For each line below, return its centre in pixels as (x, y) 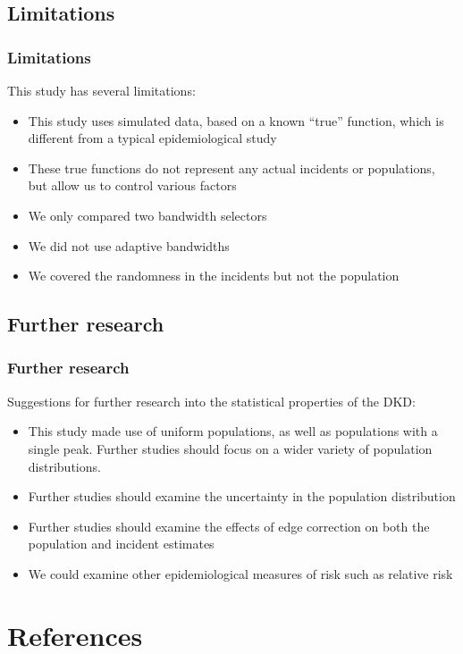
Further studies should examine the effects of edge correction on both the (229, 526)
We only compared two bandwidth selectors (147, 215)
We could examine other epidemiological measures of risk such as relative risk (240, 573)
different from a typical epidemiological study (152, 138)
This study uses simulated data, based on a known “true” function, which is (236, 120)
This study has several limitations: (101, 90)
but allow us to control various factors (132, 185)
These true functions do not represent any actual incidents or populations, (231, 168)
